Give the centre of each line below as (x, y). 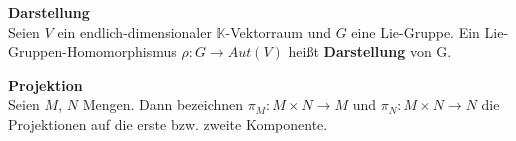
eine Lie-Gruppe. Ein (415, 31)
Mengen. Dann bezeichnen (163, 104)
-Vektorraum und (278, 31)
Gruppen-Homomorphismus (92, 51)
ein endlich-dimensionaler (134, 31)
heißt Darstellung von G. (370, 51)
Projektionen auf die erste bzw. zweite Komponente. (168, 123)
